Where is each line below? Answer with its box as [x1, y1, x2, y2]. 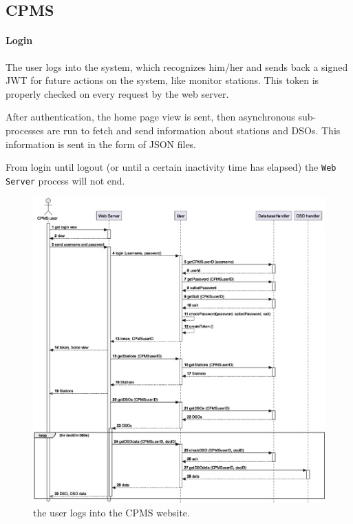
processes [6, 123, 44, 137]
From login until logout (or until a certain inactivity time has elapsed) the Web [6, 160, 336, 174]
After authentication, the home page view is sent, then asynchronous [6, 109, 295, 124]
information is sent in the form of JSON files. [6, 136, 197, 151]
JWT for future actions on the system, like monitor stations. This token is [6, 73, 319, 87]
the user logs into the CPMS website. [33, 505, 190, 520]
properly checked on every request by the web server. [6, 86, 229, 101]
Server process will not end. [6, 173, 125, 187]
